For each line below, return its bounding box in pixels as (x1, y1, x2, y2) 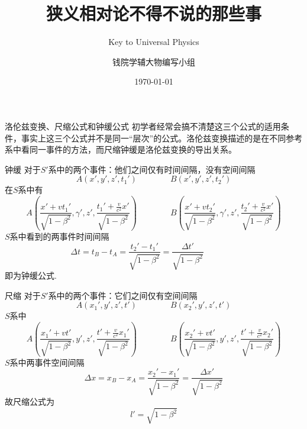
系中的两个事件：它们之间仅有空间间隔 (48, 289, 198, 301)
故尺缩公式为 (5, 395, 54, 407)
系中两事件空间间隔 (9, 356, 85, 368)
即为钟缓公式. (5, 269, 57, 281)
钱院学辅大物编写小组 (112, 55, 195, 67)
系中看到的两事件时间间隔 (9, 230, 109, 242)
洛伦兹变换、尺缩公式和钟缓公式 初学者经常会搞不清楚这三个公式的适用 (5, 120, 281, 132)
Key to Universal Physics (108, 36, 199, 48)
